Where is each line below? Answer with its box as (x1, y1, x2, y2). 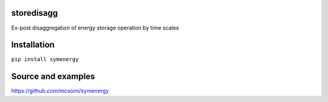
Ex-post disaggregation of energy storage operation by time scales (11, 24, 179, 31)
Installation (11, 40, 55, 50)
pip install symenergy (11, 56, 79, 63)
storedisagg (11, 8, 58, 18)
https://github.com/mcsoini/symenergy (11, 88, 109, 95)
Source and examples (11, 71, 95, 81)
